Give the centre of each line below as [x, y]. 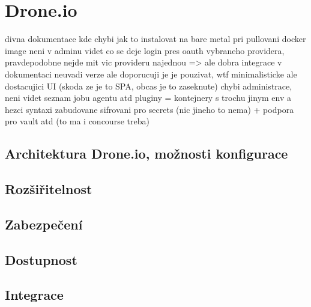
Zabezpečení [44, 224]
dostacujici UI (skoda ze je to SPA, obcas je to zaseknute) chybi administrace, [149, 86]
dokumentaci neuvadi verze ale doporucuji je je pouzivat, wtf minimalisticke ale [151, 74]
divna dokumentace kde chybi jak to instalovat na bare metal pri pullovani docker [155, 39]
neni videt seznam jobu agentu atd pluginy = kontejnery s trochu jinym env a [148, 98]
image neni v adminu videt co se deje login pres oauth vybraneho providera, [145, 50]
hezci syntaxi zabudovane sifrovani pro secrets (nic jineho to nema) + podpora [149, 109]
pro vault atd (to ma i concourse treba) [77, 121]
